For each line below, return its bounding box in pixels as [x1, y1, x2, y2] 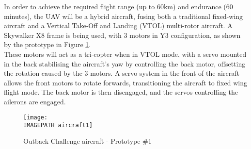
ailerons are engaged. [4, 96, 66, 106]
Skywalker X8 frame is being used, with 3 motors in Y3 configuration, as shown [4, 30, 241, 40]
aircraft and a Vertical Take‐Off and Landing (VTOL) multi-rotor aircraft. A [4, 20, 233, 31]
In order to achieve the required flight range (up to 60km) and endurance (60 [4, 1, 233, 11]
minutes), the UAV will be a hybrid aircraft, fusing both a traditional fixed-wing [4, 11, 243, 21]
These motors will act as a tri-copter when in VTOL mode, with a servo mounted [4, 49, 247, 59]
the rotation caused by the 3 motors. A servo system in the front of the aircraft [4, 68, 239, 78]
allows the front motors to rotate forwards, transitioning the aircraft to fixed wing [4, 77, 247, 87]
